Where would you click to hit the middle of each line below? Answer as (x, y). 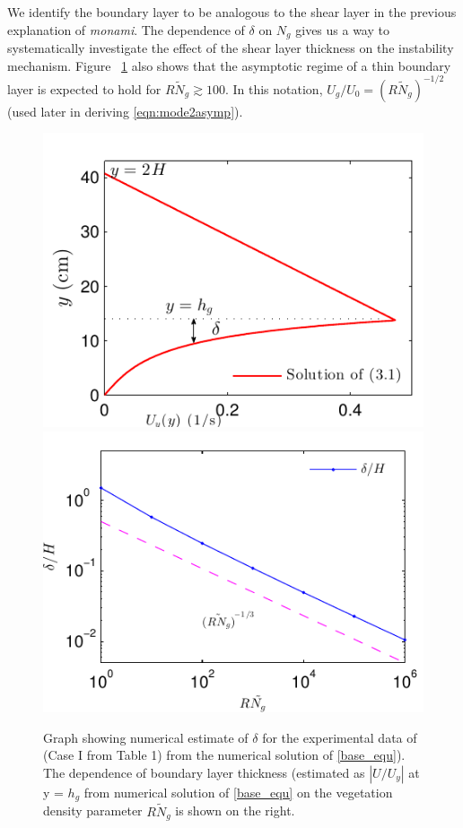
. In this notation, (274, 88)
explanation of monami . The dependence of (126, 29)
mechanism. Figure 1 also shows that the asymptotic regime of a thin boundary (229, 65)
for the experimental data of (340, 737)
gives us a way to (342, 29)
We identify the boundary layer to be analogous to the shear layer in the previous (232, 12)
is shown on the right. (235, 811)
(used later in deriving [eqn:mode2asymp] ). (125, 111)
